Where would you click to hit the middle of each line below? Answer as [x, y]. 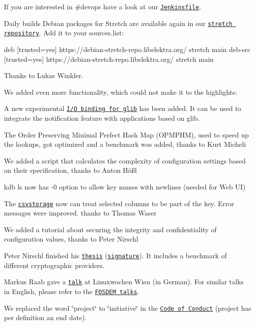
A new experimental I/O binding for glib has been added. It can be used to [123, 108]
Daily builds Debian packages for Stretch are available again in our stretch [118, 23]
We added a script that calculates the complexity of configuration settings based [125, 160]
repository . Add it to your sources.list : [64, 33]
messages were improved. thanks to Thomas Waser [80, 213]
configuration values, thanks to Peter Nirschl [71, 239]
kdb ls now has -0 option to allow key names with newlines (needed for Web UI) [125, 186]
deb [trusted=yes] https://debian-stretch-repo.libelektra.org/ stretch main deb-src [127, 49]
